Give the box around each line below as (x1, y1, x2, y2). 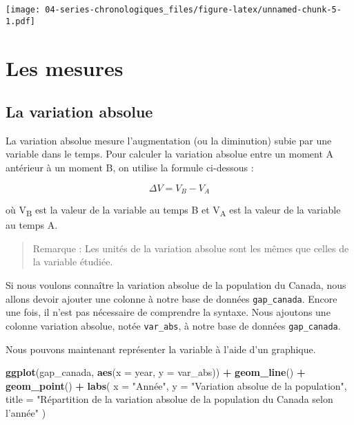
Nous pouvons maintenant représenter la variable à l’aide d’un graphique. (6, 341, 316, 356)
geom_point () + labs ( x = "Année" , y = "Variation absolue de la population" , (6, 378, 347, 393)
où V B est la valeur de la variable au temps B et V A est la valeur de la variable (6, 202, 341, 218)
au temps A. (6, 218, 58, 232)
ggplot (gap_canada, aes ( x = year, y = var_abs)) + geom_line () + (6, 365, 306, 379)
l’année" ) (6, 405, 46, 419)
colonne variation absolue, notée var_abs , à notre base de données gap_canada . (6, 318, 341, 332)
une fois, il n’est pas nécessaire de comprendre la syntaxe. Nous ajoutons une (6, 305, 331, 319)
